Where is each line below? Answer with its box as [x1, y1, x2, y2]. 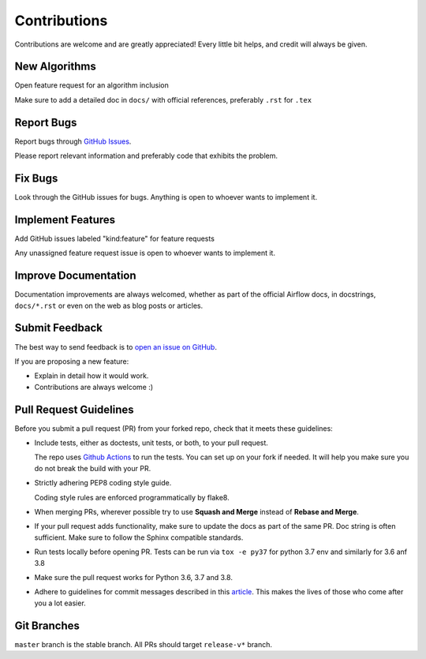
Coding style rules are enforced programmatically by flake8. [34, 492, 230, 502]
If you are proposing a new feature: [14, 356, 129, 366]
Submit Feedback [14, 321, 103, 335]
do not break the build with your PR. [34, 463, 151, 473]
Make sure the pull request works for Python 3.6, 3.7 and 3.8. [34, 572, 233, 582]
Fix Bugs [14, 171, 58, 185]
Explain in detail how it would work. [34, 371, 149, 380]
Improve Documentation [14, 269, 137, 283]
